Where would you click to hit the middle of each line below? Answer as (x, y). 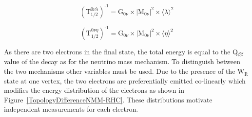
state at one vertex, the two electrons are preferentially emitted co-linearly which (125, 80)
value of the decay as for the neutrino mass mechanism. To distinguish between (122, 61)
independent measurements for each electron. (71, 109)
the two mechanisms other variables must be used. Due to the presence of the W (124, 71)
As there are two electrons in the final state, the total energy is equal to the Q (121, 51)
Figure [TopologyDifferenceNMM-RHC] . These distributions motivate (108, 99)
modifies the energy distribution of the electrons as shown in (94, 90)
